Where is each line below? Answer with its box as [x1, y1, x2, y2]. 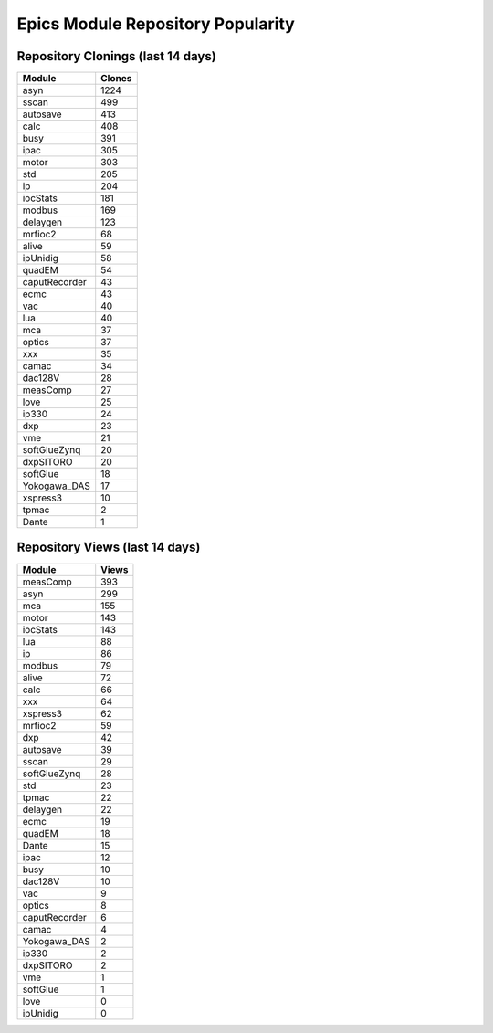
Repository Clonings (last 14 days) [16, 48, 216, 64]
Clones [100, 72, 132, 85]
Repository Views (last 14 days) [16, 540, 201, 555]
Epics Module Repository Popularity [16, 14, 296, 34]
